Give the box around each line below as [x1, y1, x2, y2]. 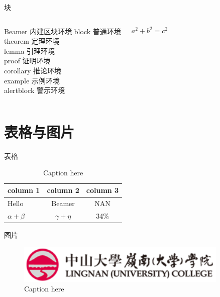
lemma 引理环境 [4, 45, 55, 56]
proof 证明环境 [4, 55, 51, 66]
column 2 [47, 185, 79, 195]
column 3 [86, 185, 119, 195]
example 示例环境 [4, 75, 60, 85]
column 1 [8, 185, 40, 195]
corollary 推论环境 [4, 65, 62, 75]
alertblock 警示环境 [4, 85, 65, 95]
